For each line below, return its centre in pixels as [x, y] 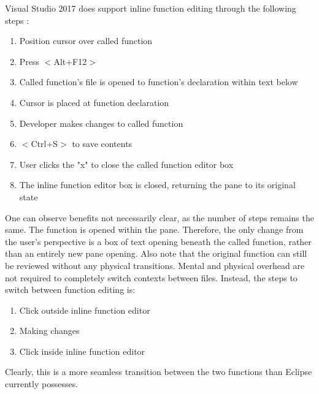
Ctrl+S [44, 144]
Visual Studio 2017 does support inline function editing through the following [151, 8]
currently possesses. [42, 384]
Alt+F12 [70, 61]
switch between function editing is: [70, 290]
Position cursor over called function [86, 41]
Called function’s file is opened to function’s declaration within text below [159, 82]
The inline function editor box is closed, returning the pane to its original [157, 185]
